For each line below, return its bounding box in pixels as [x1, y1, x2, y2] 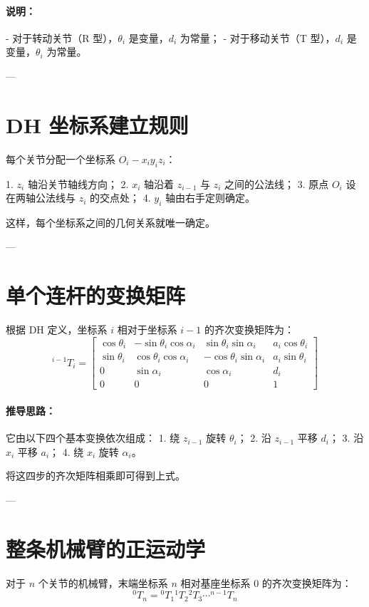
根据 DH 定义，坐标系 [6, 322, 108, 337]
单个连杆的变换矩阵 [6, 281, 186, 310]
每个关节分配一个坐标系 [6, 151, 115, 166]
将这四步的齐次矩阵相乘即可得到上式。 [6, 468, 185, 483]
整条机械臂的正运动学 [6, 534, 206, 563]
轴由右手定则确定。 [165, 190, 255, 205]
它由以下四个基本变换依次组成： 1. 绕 [6, 430, 180, 445]
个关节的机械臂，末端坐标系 [38, 575, 168, 590]
